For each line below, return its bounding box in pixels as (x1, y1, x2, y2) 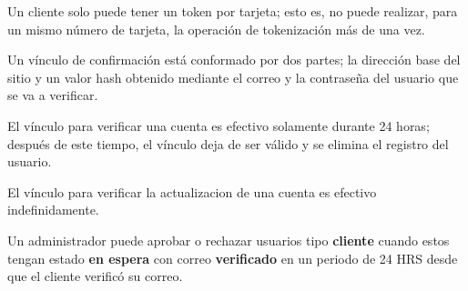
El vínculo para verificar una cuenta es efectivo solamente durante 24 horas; (7, 115, 430, 135)
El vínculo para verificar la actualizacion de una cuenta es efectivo (7, 182, 377, 201)
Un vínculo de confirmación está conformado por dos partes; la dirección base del (7, 50, 461, 69)
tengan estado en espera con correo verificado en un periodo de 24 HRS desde (7, 248, 458, 267)
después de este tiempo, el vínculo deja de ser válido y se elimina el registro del (7, 134, 449, 153)
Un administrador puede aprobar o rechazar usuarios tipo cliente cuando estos (7, 230, 450, 249)
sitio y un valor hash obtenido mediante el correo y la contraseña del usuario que (7, 67, 459, 86)
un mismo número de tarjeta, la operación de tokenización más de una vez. (7, 19, 425, 38)
